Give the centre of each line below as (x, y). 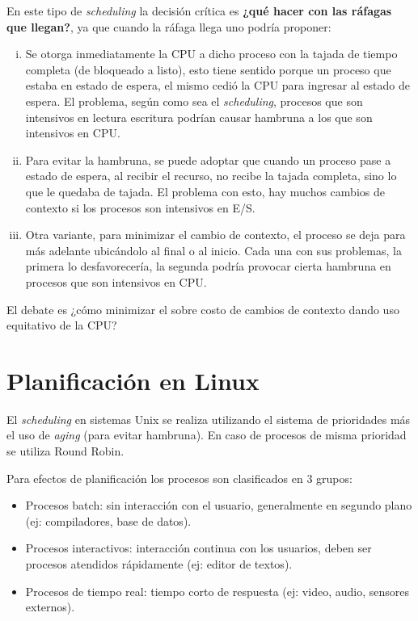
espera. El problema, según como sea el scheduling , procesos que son (194, 101)
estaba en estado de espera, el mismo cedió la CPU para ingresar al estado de (217, 85)
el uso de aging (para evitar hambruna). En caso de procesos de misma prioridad (207, 435)
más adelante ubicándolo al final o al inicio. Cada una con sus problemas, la (213, 250)
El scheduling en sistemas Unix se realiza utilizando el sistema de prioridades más (209, 419)
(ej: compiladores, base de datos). (108, 520)
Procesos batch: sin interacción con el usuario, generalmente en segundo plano (219, 505)
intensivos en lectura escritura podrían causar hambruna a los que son (199, 117)
